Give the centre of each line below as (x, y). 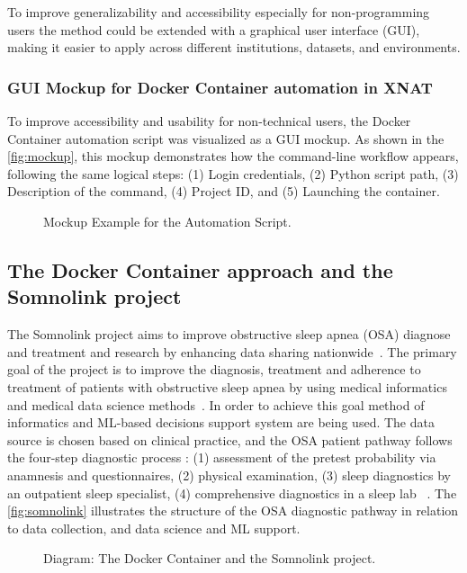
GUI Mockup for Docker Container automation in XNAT (220, 87)
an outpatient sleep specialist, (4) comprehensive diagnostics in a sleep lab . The (232, 492)
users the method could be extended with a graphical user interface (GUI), (214, 29)
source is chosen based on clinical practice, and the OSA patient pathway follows (230, 439)
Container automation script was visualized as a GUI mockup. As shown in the (226, 138)
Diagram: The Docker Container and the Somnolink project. (210, 558)
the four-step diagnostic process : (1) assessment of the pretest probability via (222, 457)
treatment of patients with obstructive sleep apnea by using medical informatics (227, 386)
